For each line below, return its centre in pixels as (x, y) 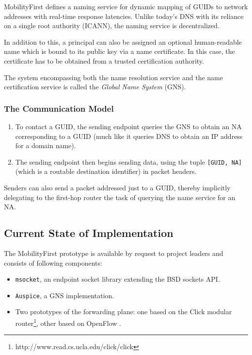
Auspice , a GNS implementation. (65, 295)
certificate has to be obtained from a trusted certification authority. (104, 60)
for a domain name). (46, 145)
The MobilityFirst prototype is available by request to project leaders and (114, 253)
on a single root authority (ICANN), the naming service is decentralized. (112, 25)
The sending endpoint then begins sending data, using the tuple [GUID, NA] (129, 161)
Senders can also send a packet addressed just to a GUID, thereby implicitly (117, 187)
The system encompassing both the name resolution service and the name (113, 77)
